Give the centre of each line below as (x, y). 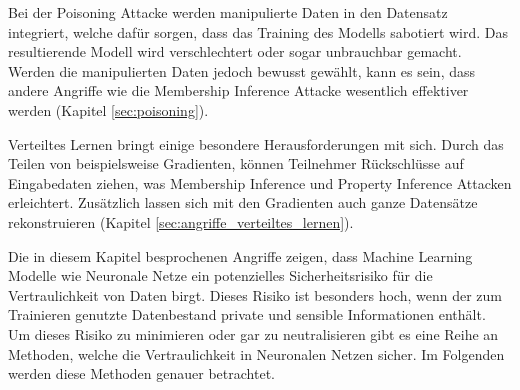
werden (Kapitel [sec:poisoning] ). (108, 109)
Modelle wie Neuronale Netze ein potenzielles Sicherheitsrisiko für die (220, 275)
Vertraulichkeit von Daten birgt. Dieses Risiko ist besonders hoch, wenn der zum (255, 294)
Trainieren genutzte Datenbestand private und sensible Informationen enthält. (247, 314)
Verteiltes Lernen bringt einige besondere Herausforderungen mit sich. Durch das (256, 143)
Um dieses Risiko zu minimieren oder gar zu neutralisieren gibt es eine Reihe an (253, 333)
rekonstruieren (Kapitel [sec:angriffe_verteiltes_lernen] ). (181, 221)
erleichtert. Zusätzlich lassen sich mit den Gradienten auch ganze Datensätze (243, 202)
